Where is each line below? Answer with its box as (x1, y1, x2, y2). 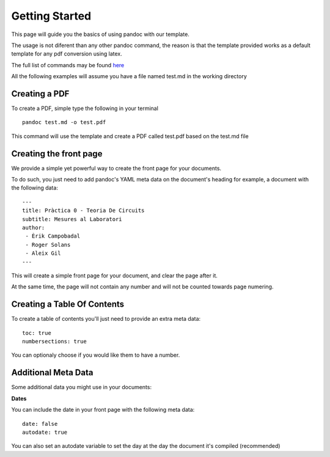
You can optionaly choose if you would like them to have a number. (11, 351, 180, 359)
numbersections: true (22, 338, 87, 345)
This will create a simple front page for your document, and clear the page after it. (11, 272, 218, 279)
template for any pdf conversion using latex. (11, 50, 122, 57)
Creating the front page (11, 148, 103, 159)
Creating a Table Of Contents (11, 299, 125, 310)
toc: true (22, 329, 51, 336)
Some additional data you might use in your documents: (11, 384, 152, 391)
